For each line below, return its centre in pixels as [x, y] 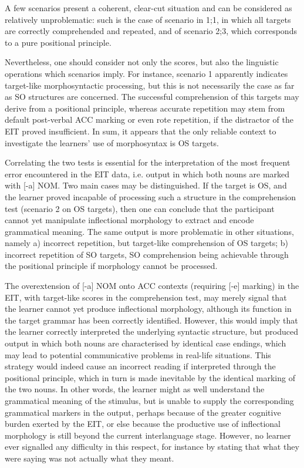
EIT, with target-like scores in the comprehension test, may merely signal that [146, 297]
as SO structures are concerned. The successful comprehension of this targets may [152, 97]
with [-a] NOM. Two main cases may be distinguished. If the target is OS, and [146, 185]
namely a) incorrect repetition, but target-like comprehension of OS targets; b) [147, 243]
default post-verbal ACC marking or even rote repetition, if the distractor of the [149, 119]
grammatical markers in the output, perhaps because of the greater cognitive [143, 412]
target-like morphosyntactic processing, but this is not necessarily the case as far [150, 85]
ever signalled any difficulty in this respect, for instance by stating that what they [152, 447]
